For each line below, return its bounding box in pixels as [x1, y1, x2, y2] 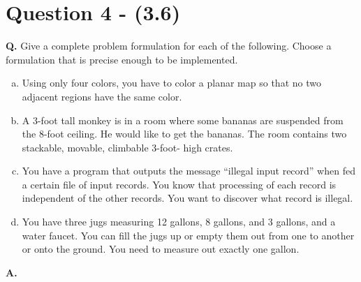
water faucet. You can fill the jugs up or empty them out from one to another [22, 228, 355, 242]
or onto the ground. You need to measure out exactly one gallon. [22, 242, 300, 256]
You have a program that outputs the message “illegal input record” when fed [22, 163, 355, 178]
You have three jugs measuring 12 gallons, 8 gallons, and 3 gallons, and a [22, 214, 336, 229]
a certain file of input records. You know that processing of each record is [22, 177, 337, 191]
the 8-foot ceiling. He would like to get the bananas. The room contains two [22, 126, 347, 141]
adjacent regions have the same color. [22, 89, 182, 103]
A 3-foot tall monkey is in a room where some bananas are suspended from [22, 112, 344, 127]
